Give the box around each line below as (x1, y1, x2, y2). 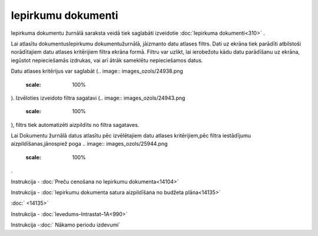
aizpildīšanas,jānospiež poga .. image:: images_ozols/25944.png (11, 140, 168, 147)
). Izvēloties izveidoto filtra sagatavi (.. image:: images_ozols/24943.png (11, 94, 185, 101)
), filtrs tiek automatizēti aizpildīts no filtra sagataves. (11, 121, 140, 128)
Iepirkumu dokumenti (11, 9, 118, 22)
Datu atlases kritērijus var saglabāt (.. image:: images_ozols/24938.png (11, 68, 184, 75)
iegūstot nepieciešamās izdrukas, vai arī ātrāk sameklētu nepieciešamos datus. (11, 57, 203, 64)
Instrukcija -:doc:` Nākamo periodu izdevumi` (11, 221, 121, 228)
